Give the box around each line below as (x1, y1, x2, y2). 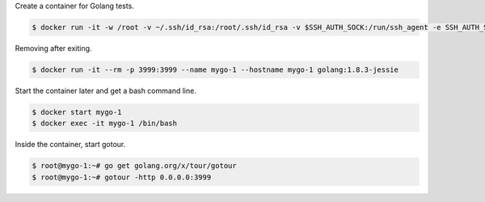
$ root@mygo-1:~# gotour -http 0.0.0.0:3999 (32, 172, 212, 182)
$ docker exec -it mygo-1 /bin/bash (32, 119, 178, 128)
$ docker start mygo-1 (32, 107, 122, 116)
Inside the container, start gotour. (15, 140, 126, 149)
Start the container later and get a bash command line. (15, 86, 197, 95)
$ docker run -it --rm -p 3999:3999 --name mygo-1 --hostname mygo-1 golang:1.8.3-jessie (32, 65, 399, 74)
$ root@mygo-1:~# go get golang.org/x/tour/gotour (32, 162, 238, 170)
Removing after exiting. (15, 43, 92, 53)
